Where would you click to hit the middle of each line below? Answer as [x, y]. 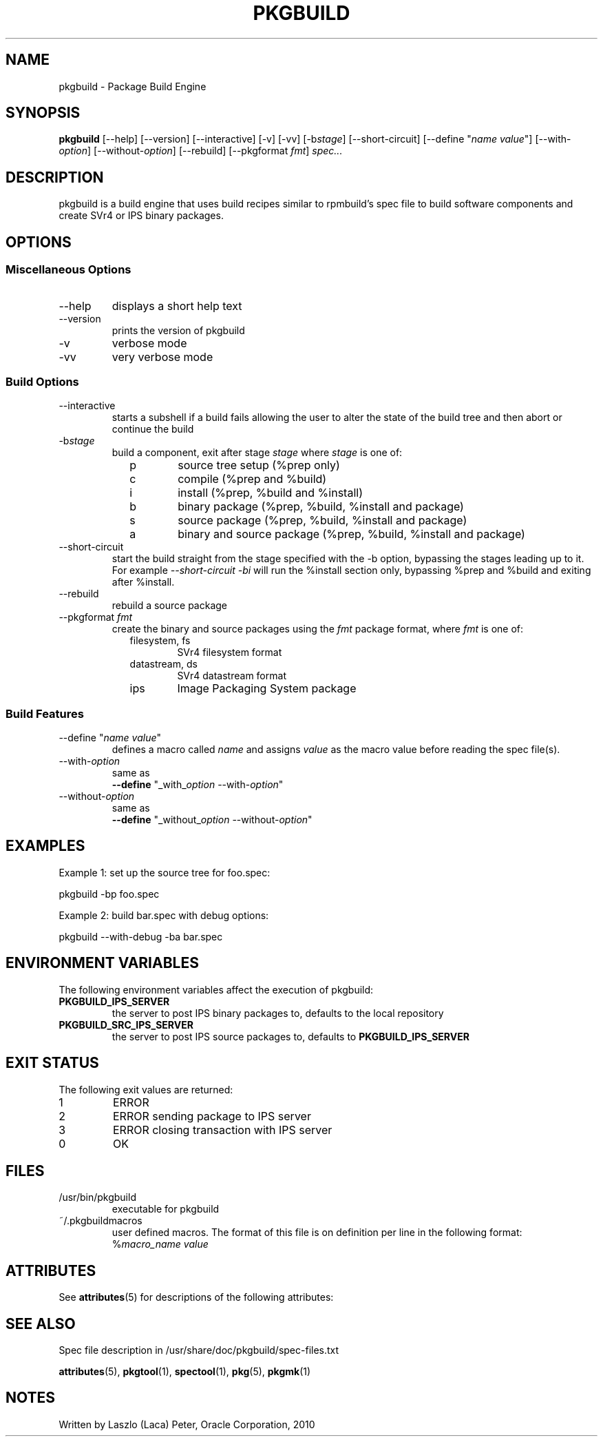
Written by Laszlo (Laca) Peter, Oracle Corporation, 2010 [187, 1424]
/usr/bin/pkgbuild [97, 1197]
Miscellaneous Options [68, 270]
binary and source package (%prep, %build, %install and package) [351, 534]
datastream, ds [163, 664]
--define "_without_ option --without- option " [212, 820]
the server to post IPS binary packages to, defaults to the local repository [278, 1013]
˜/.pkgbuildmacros [100, 1221]
